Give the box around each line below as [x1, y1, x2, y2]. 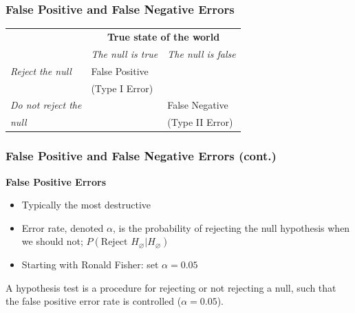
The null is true [91, 46, 158, 61]
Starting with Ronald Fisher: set [21, 257, 159, 272]
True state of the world [107, 29, 220, 43]
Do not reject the [10, 98, 82, 112]
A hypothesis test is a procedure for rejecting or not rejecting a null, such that [6, 280, 336, 294]
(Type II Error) [167, 115, 233, 129]
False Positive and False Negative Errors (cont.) [6, 147, 277, 164]
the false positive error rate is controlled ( [6, 294, 182, 308]
